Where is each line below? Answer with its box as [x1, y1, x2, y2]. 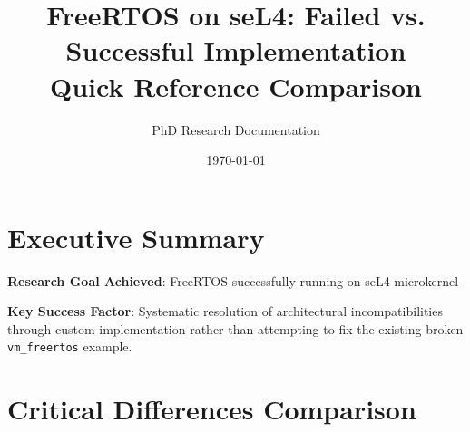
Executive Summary [7, 218, 265, 255]
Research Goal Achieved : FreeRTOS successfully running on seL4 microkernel [7, 271, 459, 290]
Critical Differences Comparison [7, 390, 416, 427]
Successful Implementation [65, 32, 406, 69]
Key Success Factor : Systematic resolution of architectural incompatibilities [7, 302, 443, 321]
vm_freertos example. [7, 337, 132, 356]
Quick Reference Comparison [49, 67, 422, 104]
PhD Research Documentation [152, 120, 320, 139]
